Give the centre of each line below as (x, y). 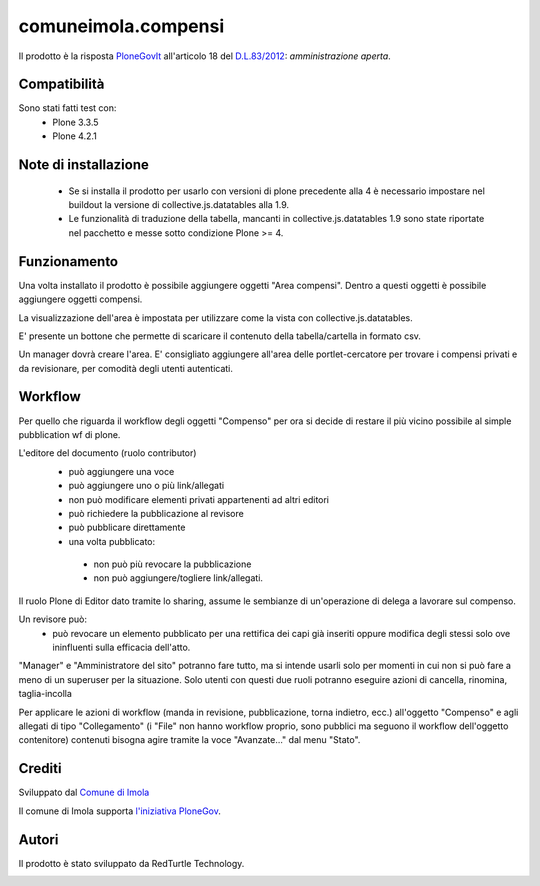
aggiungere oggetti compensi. (80, 299)
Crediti (40, 768)
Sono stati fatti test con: (67, 108)
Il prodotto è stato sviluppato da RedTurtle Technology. (131, 863)
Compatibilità (61, 84)
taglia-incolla (45, 694)
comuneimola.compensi (121, 26)
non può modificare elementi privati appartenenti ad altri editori (199, 499)
